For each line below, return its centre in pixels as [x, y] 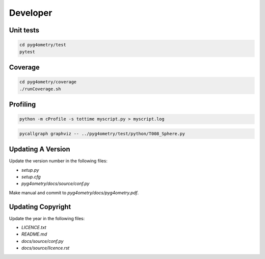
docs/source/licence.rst [45, 248]
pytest [27, 52]
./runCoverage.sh [40, 89]
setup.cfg [31, 177]
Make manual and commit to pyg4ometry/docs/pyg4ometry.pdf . [74, 193]
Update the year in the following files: [47, 218]
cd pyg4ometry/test [43, 45]
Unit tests [24, 30]
